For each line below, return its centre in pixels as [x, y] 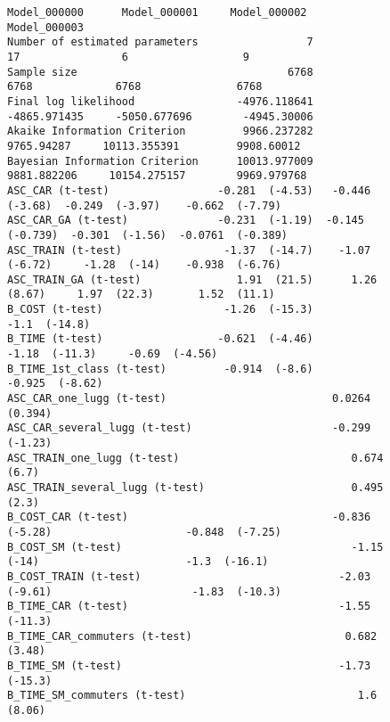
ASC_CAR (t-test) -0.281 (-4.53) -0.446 [189, 190]
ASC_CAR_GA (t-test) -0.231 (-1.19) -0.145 [186, 221]
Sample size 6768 [160, 72]
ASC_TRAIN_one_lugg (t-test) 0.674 [195, 458]
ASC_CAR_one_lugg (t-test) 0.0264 [189, 399]
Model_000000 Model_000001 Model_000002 [157, 12]
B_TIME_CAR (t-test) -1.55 [189, 607]
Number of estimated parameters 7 [160, 42]
